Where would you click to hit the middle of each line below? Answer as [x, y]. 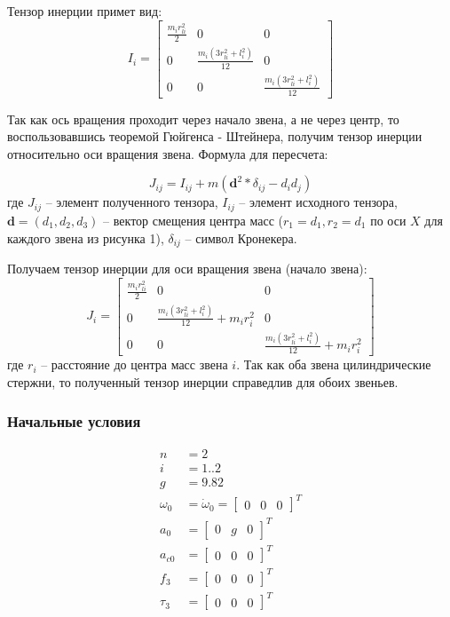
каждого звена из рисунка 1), [86, 237]
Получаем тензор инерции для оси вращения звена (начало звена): [187, 268]
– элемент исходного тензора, [318, 202]
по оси [388, 220]
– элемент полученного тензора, [132, 202]
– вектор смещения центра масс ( [193, 220]
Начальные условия [74, 421]
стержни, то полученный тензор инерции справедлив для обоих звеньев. [203, 381]
